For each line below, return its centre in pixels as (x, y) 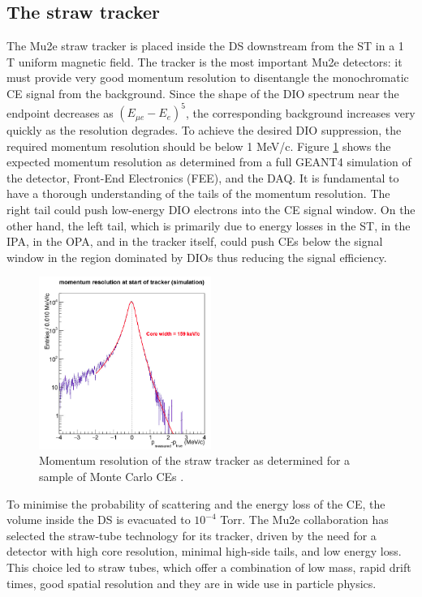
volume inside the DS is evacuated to (99, 520)
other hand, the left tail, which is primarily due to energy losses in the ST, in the (209, 225)
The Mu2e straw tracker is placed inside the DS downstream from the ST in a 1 (205, 46)
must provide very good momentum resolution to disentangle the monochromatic (208, 77)
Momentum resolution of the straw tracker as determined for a (195, 460)
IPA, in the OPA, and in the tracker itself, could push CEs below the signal (195, 241)
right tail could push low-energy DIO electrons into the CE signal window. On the (211, 210)
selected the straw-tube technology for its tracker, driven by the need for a (192, 535)
